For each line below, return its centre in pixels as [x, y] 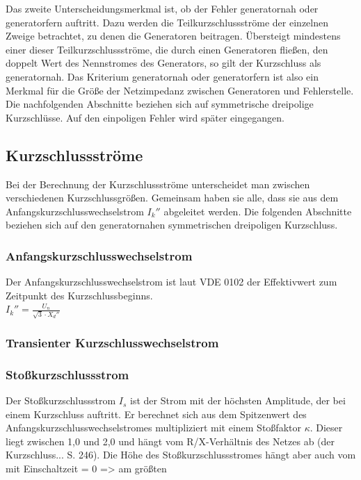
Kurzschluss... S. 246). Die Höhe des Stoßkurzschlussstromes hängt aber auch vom [181, 455]
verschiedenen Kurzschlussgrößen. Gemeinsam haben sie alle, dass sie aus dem [172, 198]
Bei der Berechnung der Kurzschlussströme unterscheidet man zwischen [158, 184]
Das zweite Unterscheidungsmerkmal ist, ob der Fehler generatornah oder [162, 8]
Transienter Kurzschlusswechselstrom [112, 342]
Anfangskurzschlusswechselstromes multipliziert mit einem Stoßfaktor [153, 428]
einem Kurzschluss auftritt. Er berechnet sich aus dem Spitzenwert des [156, 414]
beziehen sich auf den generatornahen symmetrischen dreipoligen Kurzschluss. [172, 225]
